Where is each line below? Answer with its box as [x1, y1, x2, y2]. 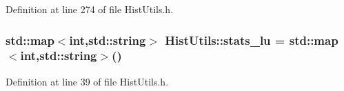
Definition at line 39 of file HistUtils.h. [6, 74, 169, 88]
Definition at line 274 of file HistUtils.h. [6, 2, 174, 16]
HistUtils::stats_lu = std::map [165, 31, 338, 48]
